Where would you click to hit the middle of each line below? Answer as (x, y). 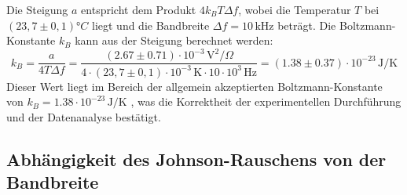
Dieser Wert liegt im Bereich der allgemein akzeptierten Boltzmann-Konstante (194, 86)
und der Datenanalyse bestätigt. (84, 116)
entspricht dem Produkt (139, 9)
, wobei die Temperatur (295, 9)
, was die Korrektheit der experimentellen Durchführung (266, 101)
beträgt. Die (307, 25)
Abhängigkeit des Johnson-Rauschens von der (196, 159)
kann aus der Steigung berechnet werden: (174, 40)
